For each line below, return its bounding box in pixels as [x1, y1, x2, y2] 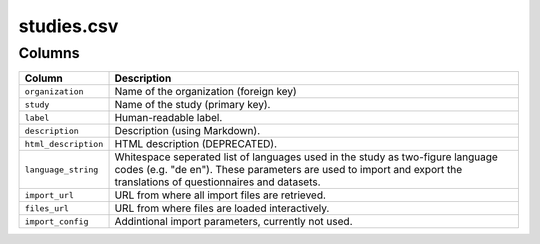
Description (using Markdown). [114, 124, 261, 138]
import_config [24, 216, 89, 227]
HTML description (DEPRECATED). [114, 137, 277, 151]
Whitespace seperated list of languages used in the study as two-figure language [114, 150, 499, 164]
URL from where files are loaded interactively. [114, 201, 330, 215]
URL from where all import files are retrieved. [114, 188, 327, 202]
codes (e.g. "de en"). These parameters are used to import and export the [114, 163, 463, 177]
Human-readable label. [114, 111, 223, 125]
